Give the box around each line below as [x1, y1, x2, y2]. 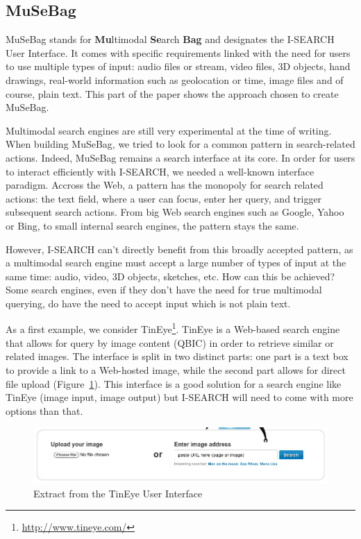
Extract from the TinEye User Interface [33, 486, 203, 500]
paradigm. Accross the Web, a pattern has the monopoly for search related [6, 178, 324, 192]
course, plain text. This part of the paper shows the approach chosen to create [6, 86, 339, 101]
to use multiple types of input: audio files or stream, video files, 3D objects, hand [6, 59, 351, 74]
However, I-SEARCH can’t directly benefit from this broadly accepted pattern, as [6, 241, 353, 256]
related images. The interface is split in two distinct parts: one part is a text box [6, 349, 349, 363]
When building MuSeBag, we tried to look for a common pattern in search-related [6, 137, 355, 151]
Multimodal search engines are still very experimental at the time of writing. [6, 123, 332, 137]
